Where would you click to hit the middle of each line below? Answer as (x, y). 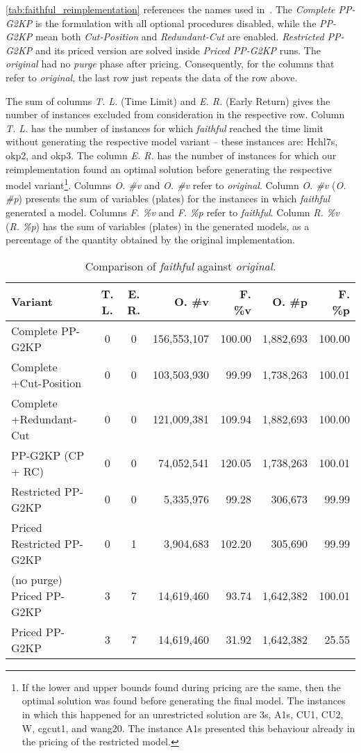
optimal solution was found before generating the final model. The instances (184, 701)
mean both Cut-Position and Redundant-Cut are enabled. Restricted (179, 37)
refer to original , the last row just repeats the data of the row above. (152, 77)
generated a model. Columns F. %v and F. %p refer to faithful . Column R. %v (173, 212)
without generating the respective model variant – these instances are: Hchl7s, (172, 141)
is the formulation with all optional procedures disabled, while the (176, 23)
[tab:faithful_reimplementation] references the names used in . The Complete (170, 9)
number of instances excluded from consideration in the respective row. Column (175, 114)
